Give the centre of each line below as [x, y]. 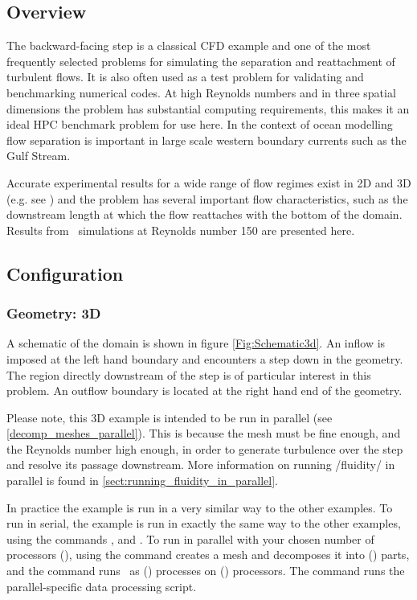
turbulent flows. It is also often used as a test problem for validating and [185, 77]
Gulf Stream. [39, 156]
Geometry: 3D [54, 313]
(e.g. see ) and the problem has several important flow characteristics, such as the [207, 198]
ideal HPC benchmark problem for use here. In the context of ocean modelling [200, 124]
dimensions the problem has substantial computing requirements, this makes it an [208, 108]
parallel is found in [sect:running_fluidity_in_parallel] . [142, 481]
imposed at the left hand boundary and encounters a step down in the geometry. [205, 358]
